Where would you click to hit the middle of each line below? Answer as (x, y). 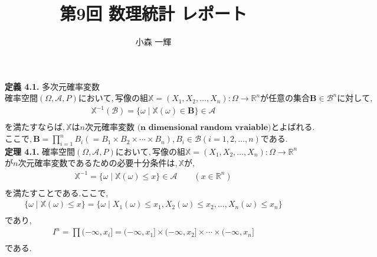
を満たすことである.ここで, (57, 192)
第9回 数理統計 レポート (153, 13)
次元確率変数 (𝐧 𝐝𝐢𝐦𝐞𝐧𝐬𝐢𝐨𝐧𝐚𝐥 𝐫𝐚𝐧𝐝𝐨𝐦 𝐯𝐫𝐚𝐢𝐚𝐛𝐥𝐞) (178, 128)
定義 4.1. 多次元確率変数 (53, 86)
